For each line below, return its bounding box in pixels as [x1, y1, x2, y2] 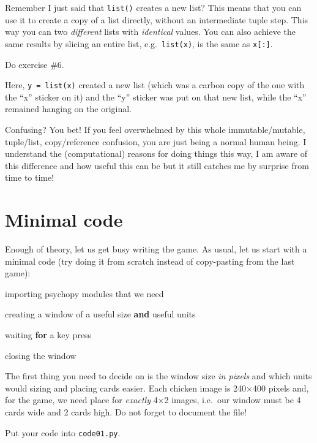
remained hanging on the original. [5, 102, 132, 115]
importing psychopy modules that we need [5, 287, 164, 300]
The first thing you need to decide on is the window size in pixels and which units [5, 369, 312, 382]
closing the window [5, 349, 76, 362]
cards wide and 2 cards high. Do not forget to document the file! [5, 405, 247, 418]
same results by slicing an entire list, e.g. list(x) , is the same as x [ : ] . [5, 37, 273, 50]
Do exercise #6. [5, 58, 64, 70]
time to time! [5, 171, 54, 184]
